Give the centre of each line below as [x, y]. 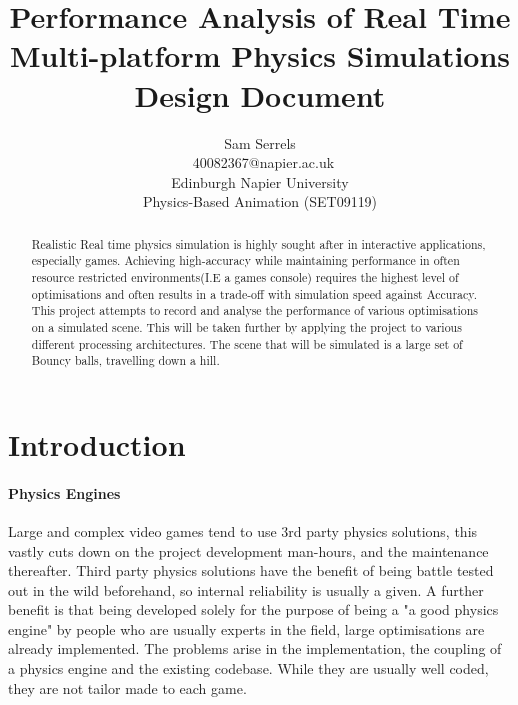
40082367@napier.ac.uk [263, 162]
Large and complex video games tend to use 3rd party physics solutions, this [243, 530]
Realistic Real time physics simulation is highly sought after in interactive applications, [258, 243]
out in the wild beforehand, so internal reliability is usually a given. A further [246, 589]
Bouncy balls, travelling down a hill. [125, 360]
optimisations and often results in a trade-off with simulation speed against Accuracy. [254, 293]
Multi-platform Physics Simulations [260, 55]
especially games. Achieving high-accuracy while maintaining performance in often [245, 260]
